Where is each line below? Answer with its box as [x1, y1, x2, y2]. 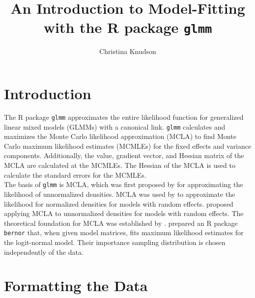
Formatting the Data [4, 275, 148, 296]
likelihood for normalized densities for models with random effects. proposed [4, 198, 233, 209]
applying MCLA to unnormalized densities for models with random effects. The [4, 208, 244, 218]
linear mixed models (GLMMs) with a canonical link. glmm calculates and [4, 121, 226, 132]
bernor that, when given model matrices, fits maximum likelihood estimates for [4, 227, 244, 238]
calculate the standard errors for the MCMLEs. [4, 169, 146, 180]
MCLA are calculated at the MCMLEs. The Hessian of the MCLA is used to [4, 160, 235, 170]
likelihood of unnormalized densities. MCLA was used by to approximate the [4, 189, 235, 199]
